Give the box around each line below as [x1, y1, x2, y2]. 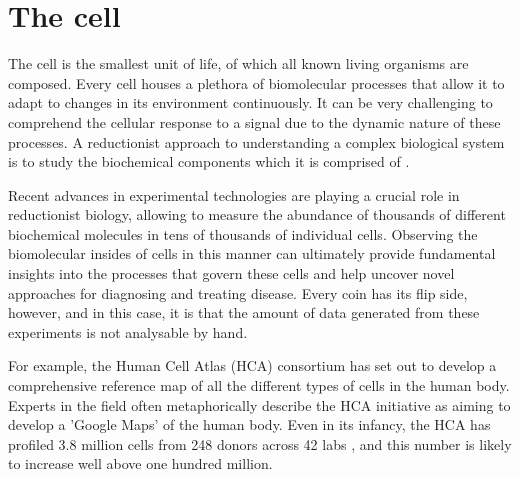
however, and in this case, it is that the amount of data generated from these [8, 302, 480, 323]
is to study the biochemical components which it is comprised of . [8, 151, 410, 172]
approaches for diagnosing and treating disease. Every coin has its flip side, [8, 282, 468, 303]
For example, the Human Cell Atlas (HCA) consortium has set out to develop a [8, 355, 497, 376]
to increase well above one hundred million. [8, 453, 273, 474]
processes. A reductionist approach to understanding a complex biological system [8, 131, 505, 152]
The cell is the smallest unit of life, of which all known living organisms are [8, 53, 469, 74]
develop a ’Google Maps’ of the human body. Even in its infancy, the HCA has [8, 414, 491, 435]
